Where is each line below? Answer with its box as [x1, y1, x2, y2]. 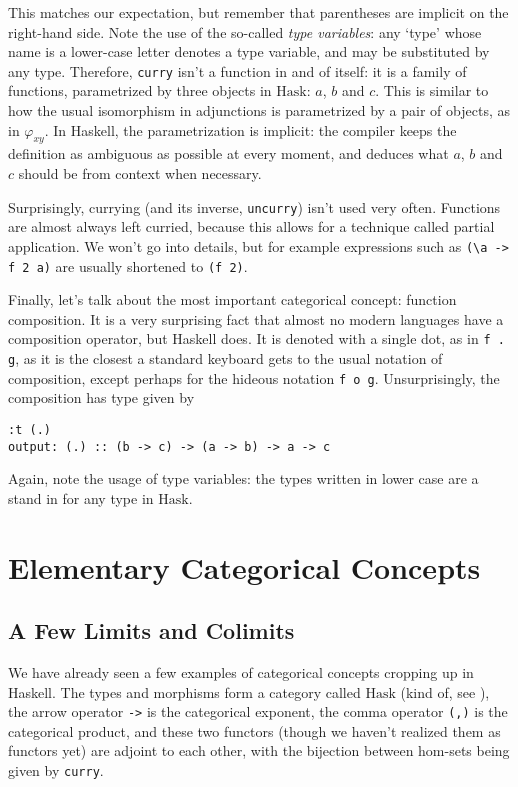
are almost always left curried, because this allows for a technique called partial [8, 216, 495, 237]
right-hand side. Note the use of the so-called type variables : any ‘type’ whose [8, 21, 482, 42]
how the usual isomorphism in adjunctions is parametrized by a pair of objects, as [8, 100, 510, 121]
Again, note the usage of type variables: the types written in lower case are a [8, 468, 479, 489]
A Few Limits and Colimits [8, 615, 295, 646]
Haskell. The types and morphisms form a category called [8, 681, 361, 702]
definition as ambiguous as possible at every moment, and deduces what [8, 143, 449, 164]
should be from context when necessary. [18, 163, 262, 184]
